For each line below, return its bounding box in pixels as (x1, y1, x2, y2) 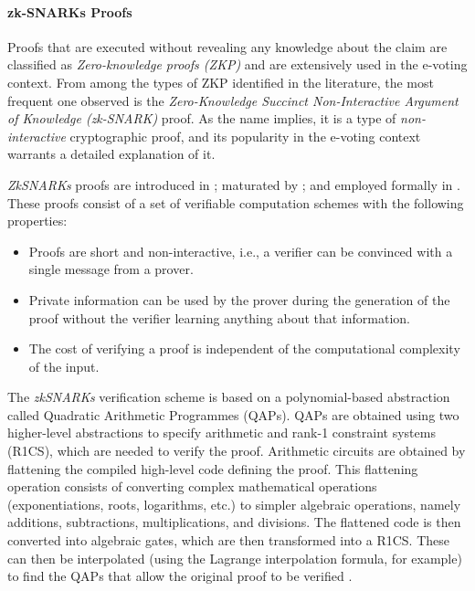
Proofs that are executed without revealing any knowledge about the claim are (7, 37, 448, 56)
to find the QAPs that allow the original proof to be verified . (7, 566, 353, 586)
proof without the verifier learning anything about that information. (28, 308, 410, 327)
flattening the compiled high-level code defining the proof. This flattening (7, 459, 418, 478)
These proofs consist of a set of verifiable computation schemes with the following (7, 193, 464, 212)
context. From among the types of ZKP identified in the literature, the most (7, 72, 434, 91)
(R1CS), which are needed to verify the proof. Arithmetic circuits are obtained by (7, 441, 466, 460)
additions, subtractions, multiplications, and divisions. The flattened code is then (7, 512, 461, 532)
